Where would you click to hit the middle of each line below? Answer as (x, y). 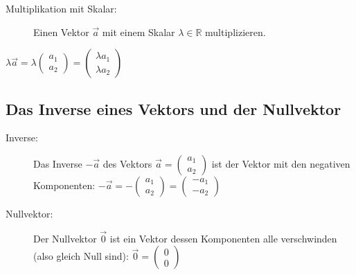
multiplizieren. (235, 32)
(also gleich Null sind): (81, 256)
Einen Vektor (61, 32)
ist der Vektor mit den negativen (281, 163)
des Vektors (127, 163)
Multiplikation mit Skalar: (61, 8)
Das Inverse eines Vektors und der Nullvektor (173, 108)
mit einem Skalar (139, 32)
